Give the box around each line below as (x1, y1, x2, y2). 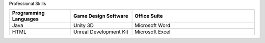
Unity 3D (73, 22, 94, 29)
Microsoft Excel (134, 28, 171, 35)
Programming (12, 10, 45, 17)
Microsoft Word (134, 22, 171, 29)
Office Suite (134, 13, 163, 20)
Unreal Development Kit (73, 28, 129, 35)
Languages (12, 16, 39, 22)
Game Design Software (73, 13, 129, 20)
